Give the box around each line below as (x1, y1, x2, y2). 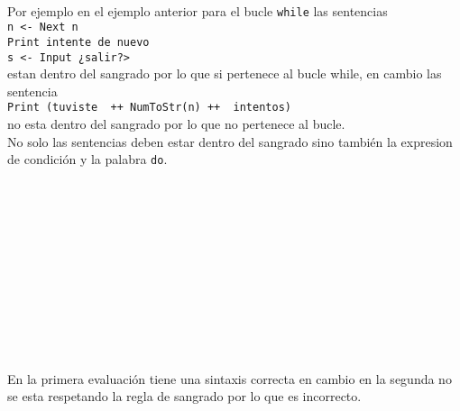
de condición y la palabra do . (7, 150, 168, 169)
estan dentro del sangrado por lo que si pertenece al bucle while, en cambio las (7, 64, 442, 83)
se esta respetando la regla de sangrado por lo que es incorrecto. (7, 387, 362, 406)
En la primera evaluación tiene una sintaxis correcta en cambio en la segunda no (7, 369, 452, 388)
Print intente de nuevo (7, 35, 150, 49)
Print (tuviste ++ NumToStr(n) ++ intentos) (7, 101, 291, 114)
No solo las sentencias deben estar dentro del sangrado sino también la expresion (7, 132, 453, 151)
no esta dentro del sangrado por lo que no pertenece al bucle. (7, 114, 345, 133)
